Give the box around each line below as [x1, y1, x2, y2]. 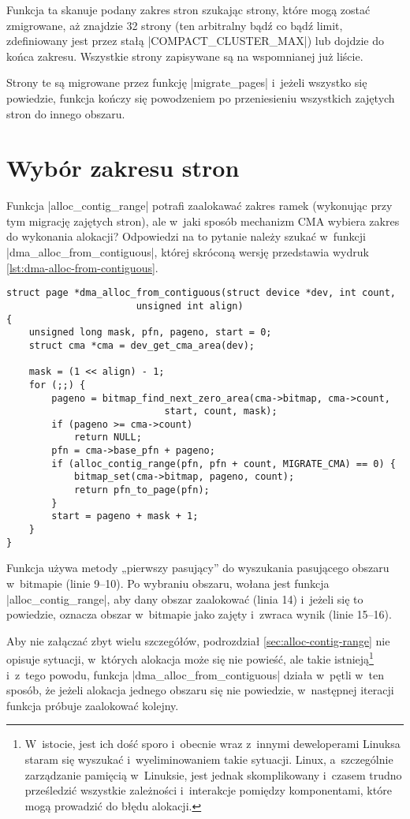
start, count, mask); [164, 406, 278, 417]
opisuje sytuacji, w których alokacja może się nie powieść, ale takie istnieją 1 [6, 649, 374, 667]
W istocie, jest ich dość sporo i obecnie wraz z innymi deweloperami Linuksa [24, 735, 401, 752]
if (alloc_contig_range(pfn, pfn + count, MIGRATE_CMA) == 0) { [51, 458, 396, 469]
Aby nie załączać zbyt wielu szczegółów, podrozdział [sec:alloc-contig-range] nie [6, 632, 390, 649]
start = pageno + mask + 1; [51, 510, 199, 522]
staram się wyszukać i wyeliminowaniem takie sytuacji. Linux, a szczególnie [24, 750, 393, 767]
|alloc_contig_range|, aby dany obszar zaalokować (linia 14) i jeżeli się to [6, 590, 363, 607]
